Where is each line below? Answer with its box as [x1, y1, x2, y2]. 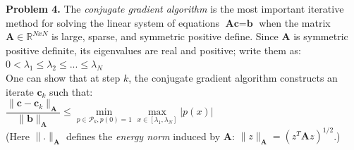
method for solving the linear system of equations [6, 15, 219, 30]
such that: [49, 84, 93, 99]
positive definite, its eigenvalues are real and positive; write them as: [6, 42, 301, 57]
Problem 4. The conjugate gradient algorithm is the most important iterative [6, 1, 344, 15]
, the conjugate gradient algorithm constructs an [128, 70, 338, 85]
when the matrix [259, 15, 331, 30]
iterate [6, 84, 34, 99]
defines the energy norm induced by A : [66, 128, 235, 143]
